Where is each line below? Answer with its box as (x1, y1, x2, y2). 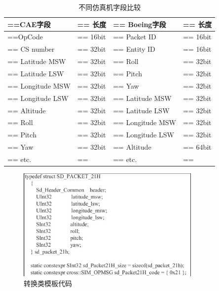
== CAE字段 (7, 19, 51, 29)
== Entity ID (113, 44, 155, 54)
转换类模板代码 (24, 278, 72, 289)
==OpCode (7, 32, 43, 42)
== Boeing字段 (113, 19, 166, 29)
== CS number (7, 44, 55, 54)
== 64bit (182, 142, 212, 152)
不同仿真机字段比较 (78, 2, 141, 12)
